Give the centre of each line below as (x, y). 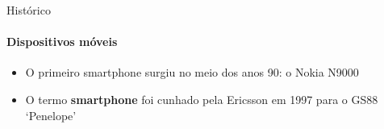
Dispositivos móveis (62, 42)
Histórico (29, 10)
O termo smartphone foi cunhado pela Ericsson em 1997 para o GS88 (202, 99)
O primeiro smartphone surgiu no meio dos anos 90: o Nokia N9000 (192, 72)
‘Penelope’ (51, 115)
